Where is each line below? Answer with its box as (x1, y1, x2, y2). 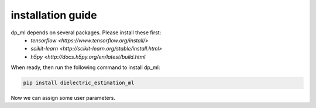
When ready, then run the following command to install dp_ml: (11, 64, 160, 71)
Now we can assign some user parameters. (11, 95, 116, 102)
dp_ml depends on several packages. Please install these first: (11, 29, 162, 36)
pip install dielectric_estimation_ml (23, 80, 135, 87)
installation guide (11, 9, 97, 21)
